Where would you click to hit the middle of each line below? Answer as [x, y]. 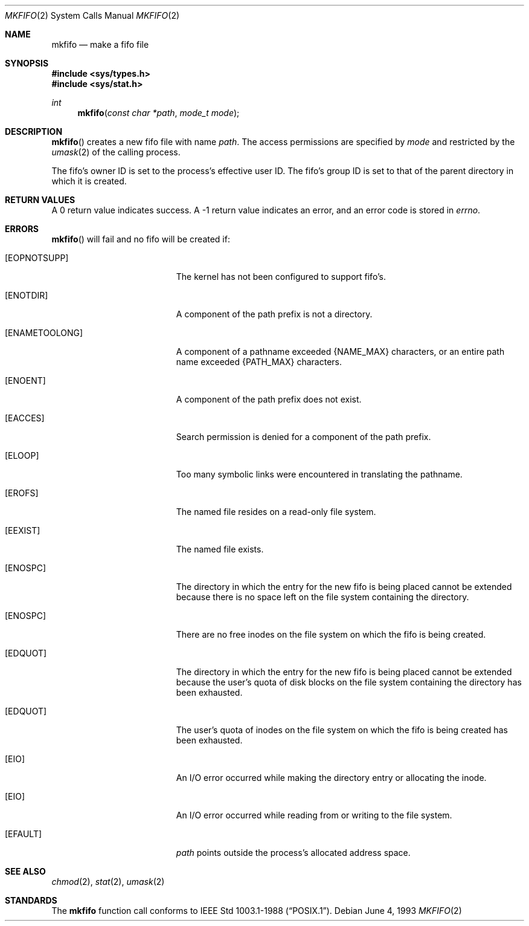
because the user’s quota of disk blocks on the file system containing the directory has [349, 682]
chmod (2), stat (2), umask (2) [108, 882]
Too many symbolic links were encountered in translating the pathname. [319, 474]
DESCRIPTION [34, 131]
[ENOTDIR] [27, 295]
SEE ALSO [25, 871]
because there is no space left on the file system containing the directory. [322, 597]
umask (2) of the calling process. [116, 152]
